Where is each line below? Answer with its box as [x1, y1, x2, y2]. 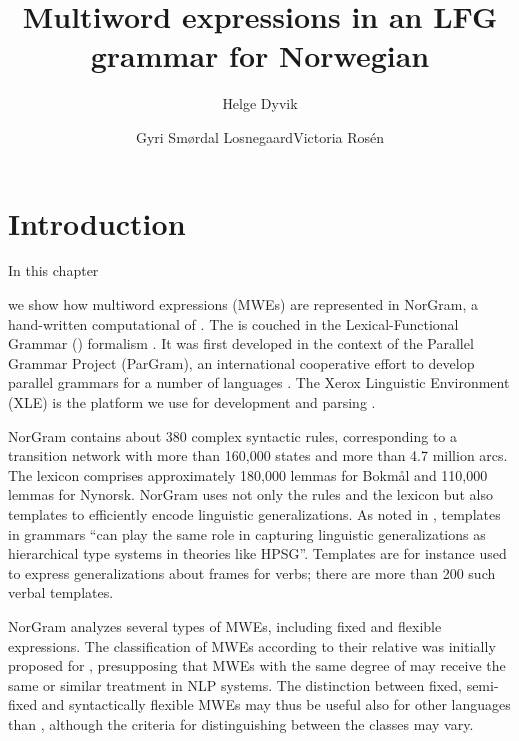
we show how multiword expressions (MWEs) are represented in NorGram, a [8, 294, 478, 315]
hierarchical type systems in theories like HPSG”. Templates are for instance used [8, 543, 507, 564]
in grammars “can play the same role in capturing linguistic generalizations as [8, 523, 486, 544]
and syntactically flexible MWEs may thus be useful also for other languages [41, 694, 511, 715]
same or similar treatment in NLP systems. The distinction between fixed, [8, 674, 462, 695]
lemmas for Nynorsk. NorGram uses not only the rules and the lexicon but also [8, 484, 493, 505]
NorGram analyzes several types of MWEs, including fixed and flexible [8, 615, 442, 636]
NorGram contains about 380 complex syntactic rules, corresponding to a [8, 425, 457, 446]
